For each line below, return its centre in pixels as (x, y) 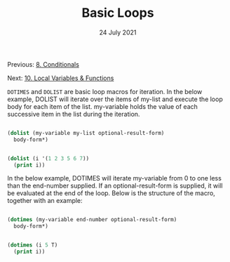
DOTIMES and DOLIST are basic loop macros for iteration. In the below (105, 91)
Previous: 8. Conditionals (43, 64)
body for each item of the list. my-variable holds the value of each (103, 106)
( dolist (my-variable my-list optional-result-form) (86, 133)
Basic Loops (118, 13)
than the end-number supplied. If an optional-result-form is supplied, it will (115, 186)
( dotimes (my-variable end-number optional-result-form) (92, 220)
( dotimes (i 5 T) (33, 245)
